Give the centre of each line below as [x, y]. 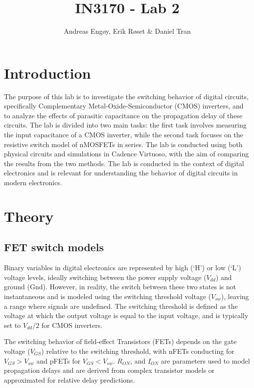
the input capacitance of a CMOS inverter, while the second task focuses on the [124, 135]
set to [12, 325]
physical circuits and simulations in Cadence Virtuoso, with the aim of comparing [127, 154]
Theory [29, 216]
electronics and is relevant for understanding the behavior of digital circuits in [121, 173]
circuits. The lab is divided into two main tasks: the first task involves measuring [125, 125]
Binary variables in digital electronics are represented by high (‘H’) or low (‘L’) [123, 268]
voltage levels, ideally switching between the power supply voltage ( [105, 277]
